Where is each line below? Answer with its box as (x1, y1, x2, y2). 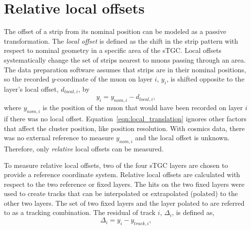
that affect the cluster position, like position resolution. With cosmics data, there (4, 123, 245, 133)
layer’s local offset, (4, 83, 59, 94)
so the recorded (4, 74, 50, 84)
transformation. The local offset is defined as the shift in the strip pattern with (4, 35, 238, 46)
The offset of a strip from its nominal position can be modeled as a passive (4, 26, 226, 36)
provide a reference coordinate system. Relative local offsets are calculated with (4, 169, 240, 180)
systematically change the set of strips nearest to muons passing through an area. (4, 54, 246, 65)
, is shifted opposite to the (166, 74, 245, 84)
